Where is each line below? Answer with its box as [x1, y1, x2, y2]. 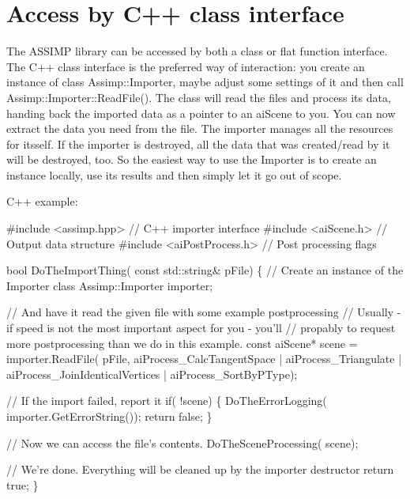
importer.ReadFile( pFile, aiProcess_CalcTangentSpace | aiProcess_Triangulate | [6, 350, 402, 367]
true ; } [6, 476, 39, 493]
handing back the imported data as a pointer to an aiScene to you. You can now [6, 104, 396, 121]
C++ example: [6, 193, 78, 210]
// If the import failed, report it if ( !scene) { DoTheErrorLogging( [6, 392, 327, 409]
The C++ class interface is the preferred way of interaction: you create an [6, 58, 365, 74]
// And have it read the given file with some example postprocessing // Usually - [6, 304, 401, 320]
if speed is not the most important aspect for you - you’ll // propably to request [6, 319, 396, 336]
